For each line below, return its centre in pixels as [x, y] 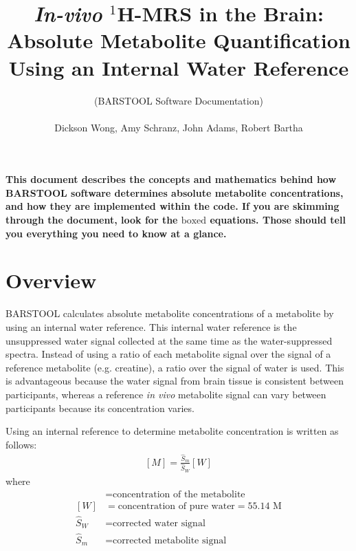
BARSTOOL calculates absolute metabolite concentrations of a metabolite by [170, 313]
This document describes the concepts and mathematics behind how [171, 179]
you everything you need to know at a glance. [116, 233]
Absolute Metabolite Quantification [179, 40]
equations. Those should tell [278, 220]
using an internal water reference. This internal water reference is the [151, 326]
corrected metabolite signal [170, 540]
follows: [21, 444]
